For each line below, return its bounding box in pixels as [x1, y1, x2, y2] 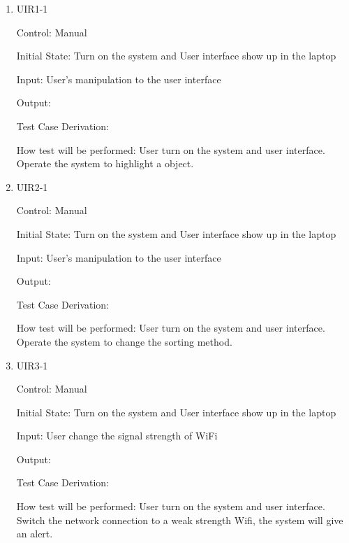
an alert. [16, 526, 53, 541]
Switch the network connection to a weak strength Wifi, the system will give [16, 512, 343, 527]
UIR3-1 [16, 358, 48, 372]
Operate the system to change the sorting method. [16, 334, 232, 348]
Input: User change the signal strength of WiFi [16, 428, 218, 443]
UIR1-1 [16, 1, 48, 15]
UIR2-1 [16, 179, 48, 194]
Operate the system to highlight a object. [16, 156, 194, 171]
